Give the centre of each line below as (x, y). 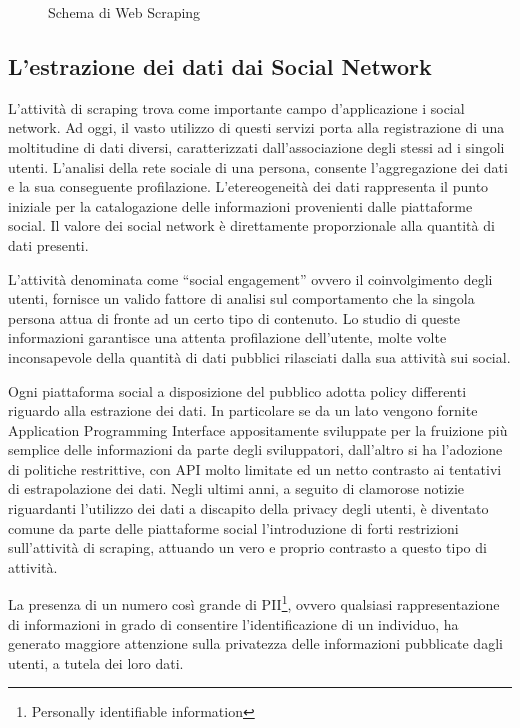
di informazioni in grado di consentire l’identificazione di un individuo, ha (233, 623)
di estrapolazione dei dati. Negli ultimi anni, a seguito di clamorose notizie (236, 488)
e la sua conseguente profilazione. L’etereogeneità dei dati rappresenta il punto (248, 186)
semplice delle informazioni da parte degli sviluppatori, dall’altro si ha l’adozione (255, 449)
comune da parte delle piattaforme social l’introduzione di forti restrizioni (233, 527)
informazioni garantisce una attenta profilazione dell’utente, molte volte (227, 337)
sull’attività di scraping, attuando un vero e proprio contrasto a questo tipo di (247, 547)
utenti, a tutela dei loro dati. (96, 662)
